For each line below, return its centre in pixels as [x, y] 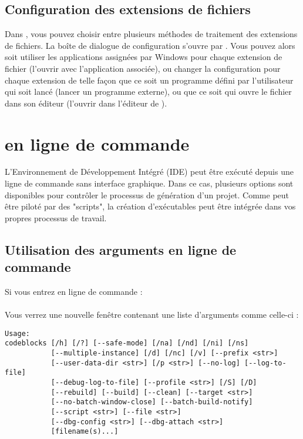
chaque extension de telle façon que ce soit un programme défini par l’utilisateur [149, 80]
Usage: [17, 333]
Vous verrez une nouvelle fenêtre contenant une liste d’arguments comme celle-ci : [152, 315]
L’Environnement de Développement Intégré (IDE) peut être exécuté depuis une [149, 172]
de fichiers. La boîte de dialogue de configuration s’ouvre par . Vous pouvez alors [150, 45]
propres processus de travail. [56, 217]
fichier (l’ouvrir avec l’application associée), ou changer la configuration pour [143, 68]
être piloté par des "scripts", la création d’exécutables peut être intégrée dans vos [150, 206]
